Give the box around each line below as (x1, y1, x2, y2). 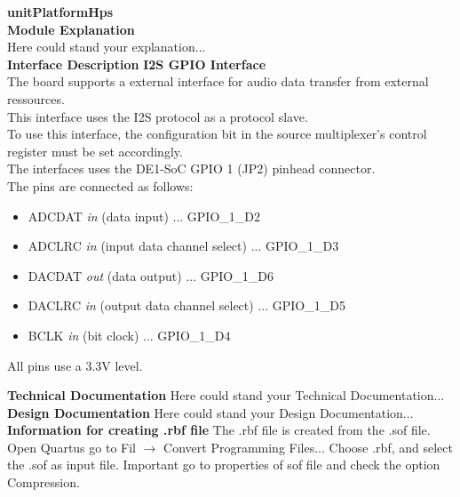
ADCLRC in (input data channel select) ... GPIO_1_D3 (28, 236, 339, 255)
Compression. (7, 473, 80, 492)
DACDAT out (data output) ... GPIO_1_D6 (28, 266, 274, 285)
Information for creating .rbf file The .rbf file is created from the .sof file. (7, 421, 431, 439)
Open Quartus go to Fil (7, 437, 136, 456)
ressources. (7, 89, 65, 108)
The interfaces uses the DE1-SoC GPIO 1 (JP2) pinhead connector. (7, 159, 376, 178)
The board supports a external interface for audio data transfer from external (7, 72, 429, 91)
